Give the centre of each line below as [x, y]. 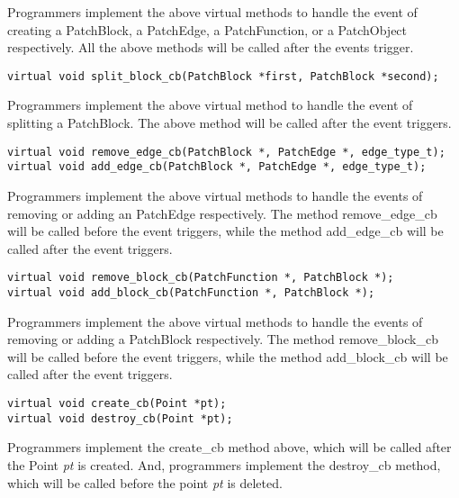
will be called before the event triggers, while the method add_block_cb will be [228, 356]
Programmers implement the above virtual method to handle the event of [210, 105]
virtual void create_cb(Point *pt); [117, 403]
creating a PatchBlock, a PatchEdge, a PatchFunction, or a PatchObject [207, 29]
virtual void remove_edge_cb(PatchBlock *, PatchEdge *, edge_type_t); [226, 152]
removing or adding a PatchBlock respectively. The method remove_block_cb [223, 339]
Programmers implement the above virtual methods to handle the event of [212, 12]
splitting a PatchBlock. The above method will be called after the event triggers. [229, 123]
